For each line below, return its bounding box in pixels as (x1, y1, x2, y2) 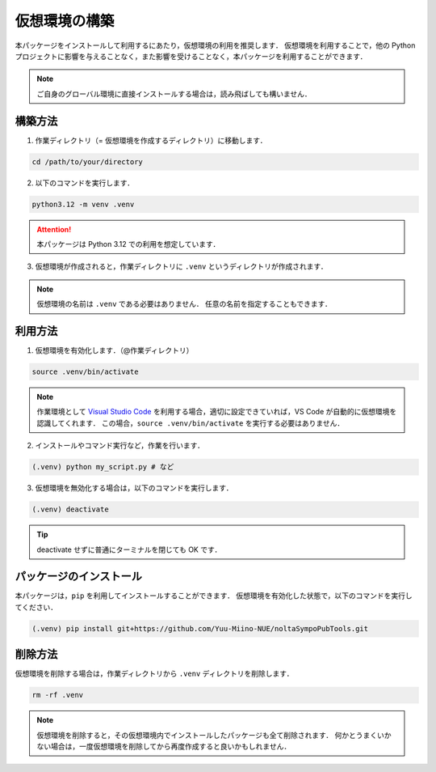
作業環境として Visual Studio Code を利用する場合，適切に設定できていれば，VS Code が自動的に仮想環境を (36, 407, 397, 417)
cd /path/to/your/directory (31, 157, 143, 166)
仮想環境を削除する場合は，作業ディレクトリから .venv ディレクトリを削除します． (15, 668, 294, 679)
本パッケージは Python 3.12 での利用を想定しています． (36, 239, 220, 248)
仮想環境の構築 (15, 12, 115, 30)
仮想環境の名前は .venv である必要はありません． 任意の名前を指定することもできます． (36, 299, 333, 309)
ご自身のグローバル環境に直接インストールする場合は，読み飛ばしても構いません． (36, 89, 312, 99)
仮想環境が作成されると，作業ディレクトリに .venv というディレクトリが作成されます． (35, 261, 328, 271)
